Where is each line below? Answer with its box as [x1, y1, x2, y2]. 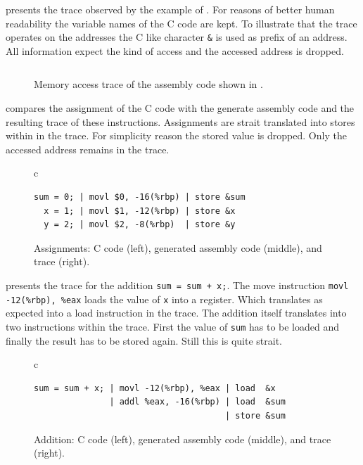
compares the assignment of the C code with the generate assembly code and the [6, 101, 355, 115]
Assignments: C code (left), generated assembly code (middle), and [34, 240, 322, 255]
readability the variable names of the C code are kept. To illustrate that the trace [6, 15, 357, 30]
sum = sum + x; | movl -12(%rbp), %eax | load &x [34, 383, 276, 393]
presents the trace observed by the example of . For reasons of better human [6, 2, 335, 16]
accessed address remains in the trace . [6, 141, 170, 156]
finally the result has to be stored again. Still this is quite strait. [6, 333, 282, 348]
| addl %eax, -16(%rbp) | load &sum [109, 397, 286, 407]
